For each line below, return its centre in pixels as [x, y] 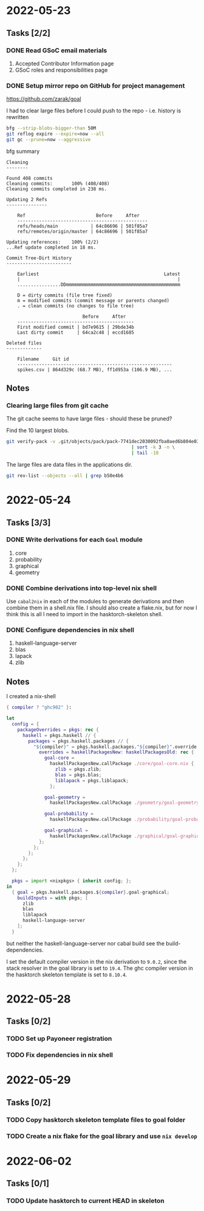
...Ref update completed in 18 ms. [51, 247]
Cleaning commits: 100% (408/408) [58, 184]
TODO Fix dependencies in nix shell [60, 1055]
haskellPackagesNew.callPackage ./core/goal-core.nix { [122, 764]
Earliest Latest [99, 274]
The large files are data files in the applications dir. [69, 465]
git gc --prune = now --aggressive [49, 139]
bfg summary [23, 151]
